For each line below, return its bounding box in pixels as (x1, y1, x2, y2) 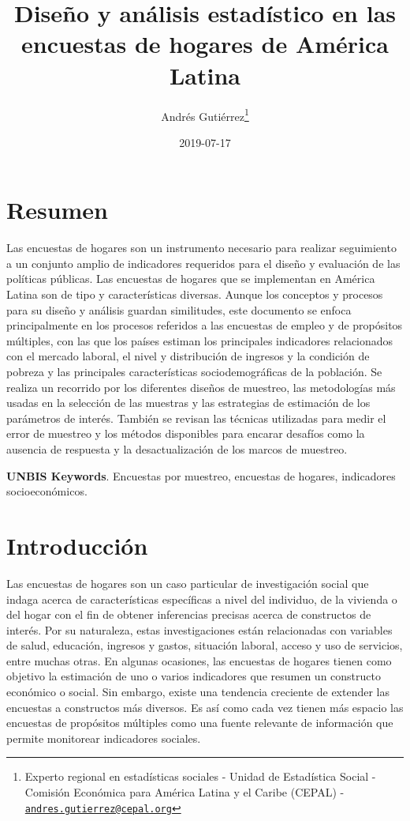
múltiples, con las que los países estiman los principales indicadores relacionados (6, 332, 393, 348)
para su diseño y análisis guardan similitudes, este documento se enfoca (6, 301, 352, 318)
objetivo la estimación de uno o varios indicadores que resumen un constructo (6, 668, 381, 684)
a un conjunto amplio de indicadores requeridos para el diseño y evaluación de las (6, 254, 401, 271)
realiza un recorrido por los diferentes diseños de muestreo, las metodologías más (6, 378, 396, 395)
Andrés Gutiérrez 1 (161, 105, 249, 124)
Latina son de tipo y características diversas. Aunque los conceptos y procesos (6, 286, 383, 303)
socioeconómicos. (6, 483, 88, 499)
